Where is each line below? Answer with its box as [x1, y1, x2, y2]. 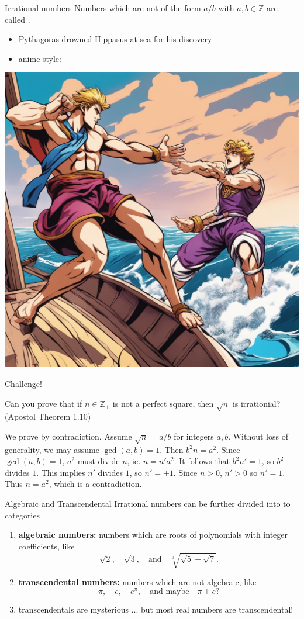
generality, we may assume [5, 443, 99, 455]
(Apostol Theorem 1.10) [5, 410, 91, 423]
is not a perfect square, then [112, 397, 214, 409]
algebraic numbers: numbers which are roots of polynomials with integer [18, 528, 288, 541]
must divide [77, 455, 120, 467]
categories [5, 509, 40, 521]
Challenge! [5, 377, 42, 389]
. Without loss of [228, 430, 288, 442]
